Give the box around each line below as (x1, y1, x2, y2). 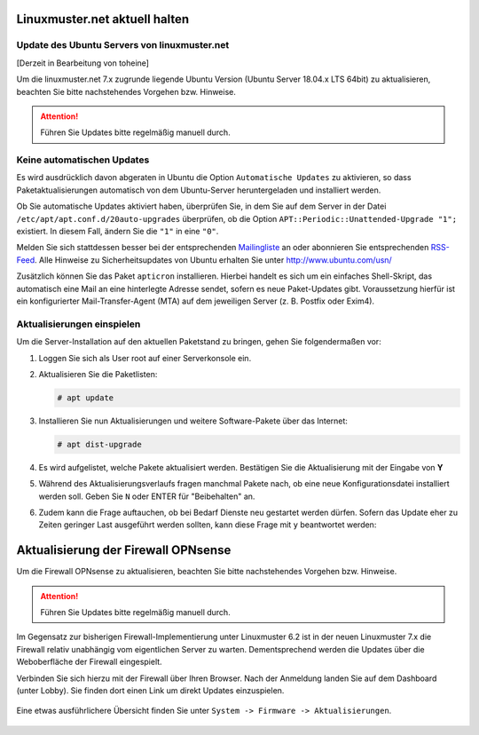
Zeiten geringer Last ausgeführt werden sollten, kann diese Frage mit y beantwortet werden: (38, 519, 377, 530)
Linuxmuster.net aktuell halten (16, 12, 190, 27)
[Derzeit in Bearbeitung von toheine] (16, 58, 150, 68)
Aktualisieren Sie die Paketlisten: (38, 368, 158, 379)
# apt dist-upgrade (57, 439, 142, 449)
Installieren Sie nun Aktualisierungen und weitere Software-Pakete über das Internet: (38, 415, 348, 426)
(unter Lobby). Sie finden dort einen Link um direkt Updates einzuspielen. (16, 685, 285, 696)
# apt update (57, 392, 114, 403)
